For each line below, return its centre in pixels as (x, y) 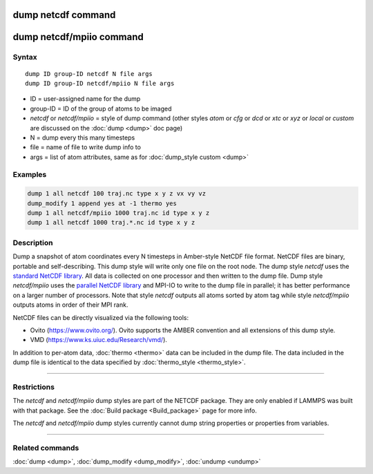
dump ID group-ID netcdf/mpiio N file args (100, 83)
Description (33, 243)
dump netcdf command (64, 15)
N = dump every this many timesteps (83, 138)
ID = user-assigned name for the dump (85, 99)
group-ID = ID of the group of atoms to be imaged (101, 108)
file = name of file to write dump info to (86, 147)
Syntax (25, 57)
